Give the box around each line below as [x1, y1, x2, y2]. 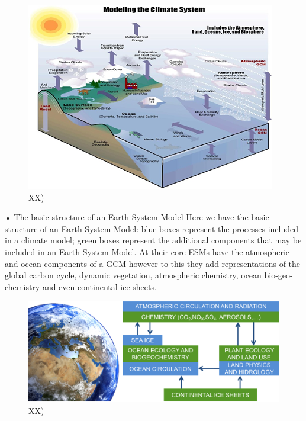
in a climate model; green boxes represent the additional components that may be [5, 234, 302, 246]
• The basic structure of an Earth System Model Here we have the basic [5, 211, 269, 223]
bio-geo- [264, 269, 293, 281]
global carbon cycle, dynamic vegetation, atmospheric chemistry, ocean [5, 269, 262, 281]
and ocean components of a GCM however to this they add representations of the [5, 257, 301, 269]
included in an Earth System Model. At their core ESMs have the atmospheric [5, 245, 290, 258]
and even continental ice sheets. [42, 280, 157, 293]
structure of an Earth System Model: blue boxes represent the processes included [5, 222, 299, 234]
